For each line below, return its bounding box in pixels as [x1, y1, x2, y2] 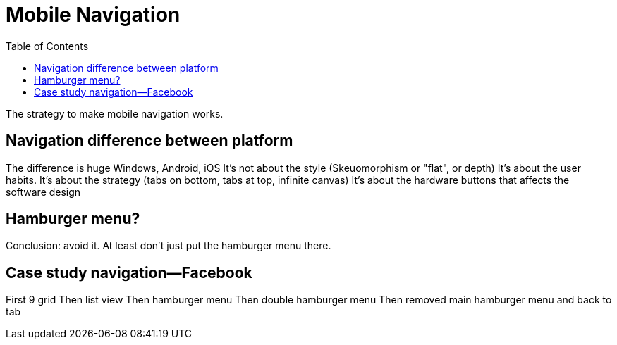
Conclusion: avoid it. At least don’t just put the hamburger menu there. [6, 239, 331, 252]
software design [6, 185, 81, 198]
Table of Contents [6, 39, 89, 52]
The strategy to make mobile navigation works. [6, 107, 224, 120]
